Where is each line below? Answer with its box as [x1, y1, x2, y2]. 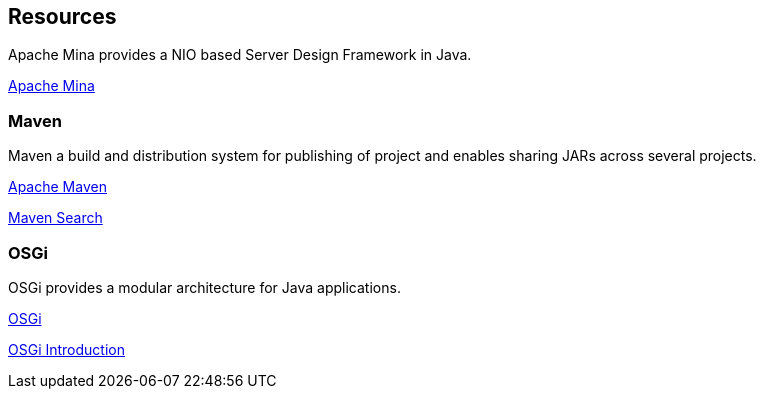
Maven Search [8, 209, 103, 227]
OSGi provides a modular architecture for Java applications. [8, 278, 401, 296]
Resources [8, 4, 117, 29]
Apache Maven [8, 178, 107, 196]
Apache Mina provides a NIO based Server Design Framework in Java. [8, 46, 472, 64]
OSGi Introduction [8, 340, 125, 358]
